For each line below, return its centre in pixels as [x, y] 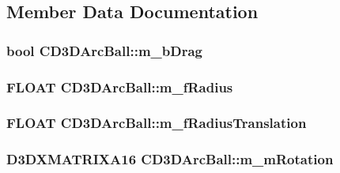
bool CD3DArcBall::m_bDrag [104, 50]
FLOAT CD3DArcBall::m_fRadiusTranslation [157, 123]
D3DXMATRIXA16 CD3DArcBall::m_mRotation [170, 159]
